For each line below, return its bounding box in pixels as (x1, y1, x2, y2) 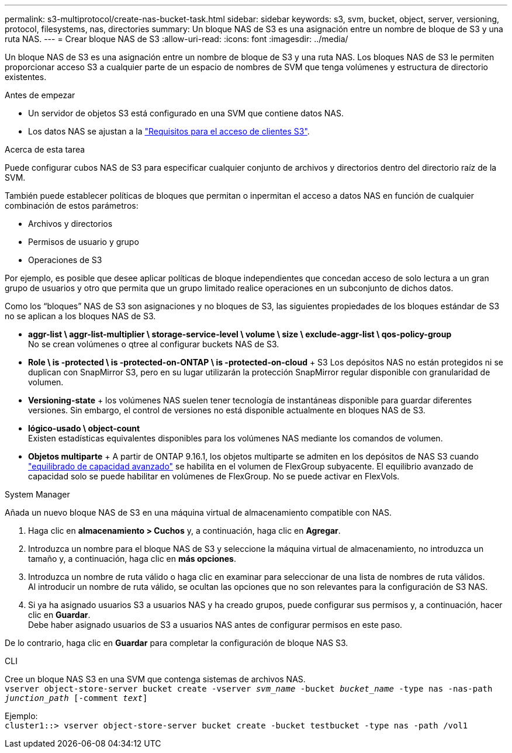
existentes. (5, 72, 47, 82)
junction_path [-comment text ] (5, 693, 148, 703)
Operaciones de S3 (28, 255, 102, 265)
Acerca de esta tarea (5, 144, 85, 154)
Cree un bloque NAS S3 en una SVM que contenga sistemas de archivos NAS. (5, 674, 306, 684)
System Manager (5, 489, 70, 499)
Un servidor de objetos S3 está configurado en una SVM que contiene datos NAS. (28, 108, 344, 118)
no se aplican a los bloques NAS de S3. (5, 311, 156, 321)
